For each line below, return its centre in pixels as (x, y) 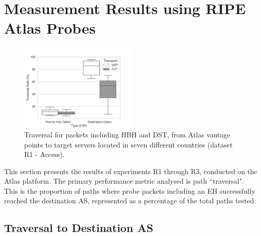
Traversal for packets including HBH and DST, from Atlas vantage (127, 134)
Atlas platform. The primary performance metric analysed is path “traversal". (124, 181)
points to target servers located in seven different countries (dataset (128, 144)
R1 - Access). (45, 154)
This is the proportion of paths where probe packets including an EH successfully (130, 190)
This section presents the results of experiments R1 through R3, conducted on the (131, 171)
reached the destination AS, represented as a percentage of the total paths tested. (130, 201)
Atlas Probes (50, 28)
